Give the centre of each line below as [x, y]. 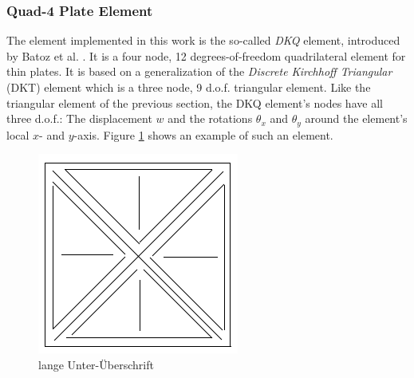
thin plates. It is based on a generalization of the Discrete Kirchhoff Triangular [199, 71]
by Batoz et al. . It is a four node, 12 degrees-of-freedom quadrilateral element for [206, 55]
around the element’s [356, 118]
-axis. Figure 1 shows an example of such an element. [203, 134]
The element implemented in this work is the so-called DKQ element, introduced [203, 40]
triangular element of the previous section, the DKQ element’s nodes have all [195, 102]
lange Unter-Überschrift [96, 364]
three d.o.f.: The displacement [79, 118]
